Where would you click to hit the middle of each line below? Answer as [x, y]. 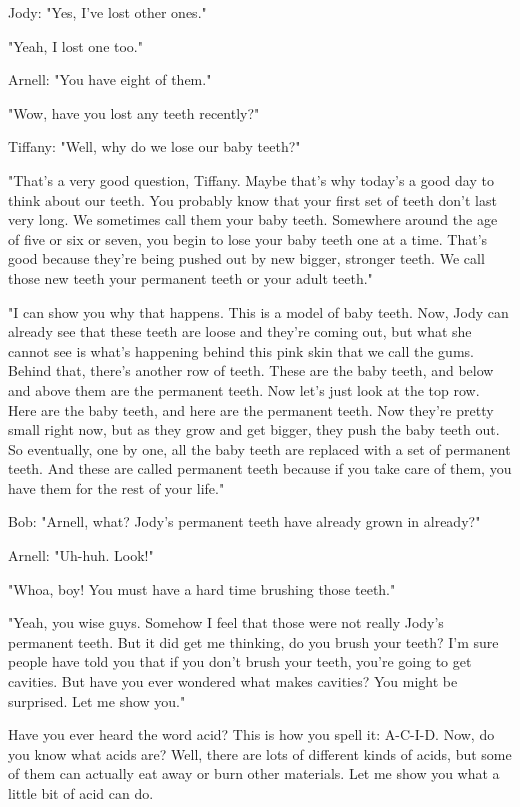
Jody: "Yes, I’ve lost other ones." [107, 12]
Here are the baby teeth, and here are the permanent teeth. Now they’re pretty [251, 409]
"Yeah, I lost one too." [75, 45]
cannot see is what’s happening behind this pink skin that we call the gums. [241, 350]
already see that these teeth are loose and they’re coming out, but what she [240, 331]
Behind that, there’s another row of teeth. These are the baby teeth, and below [251, 370]
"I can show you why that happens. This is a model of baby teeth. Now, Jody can [258, 311]
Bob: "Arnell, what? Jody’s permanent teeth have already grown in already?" [244, 521]
